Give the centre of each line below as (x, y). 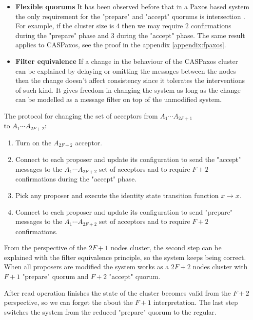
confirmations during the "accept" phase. (76, 179)
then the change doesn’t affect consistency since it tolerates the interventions (130, 80)
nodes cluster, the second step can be (166, 248)
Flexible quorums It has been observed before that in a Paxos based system (132, 6)
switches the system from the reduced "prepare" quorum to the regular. (110, 311)
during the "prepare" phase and (62, 35)
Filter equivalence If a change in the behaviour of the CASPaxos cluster (127, 61)
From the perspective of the (45, 248)
